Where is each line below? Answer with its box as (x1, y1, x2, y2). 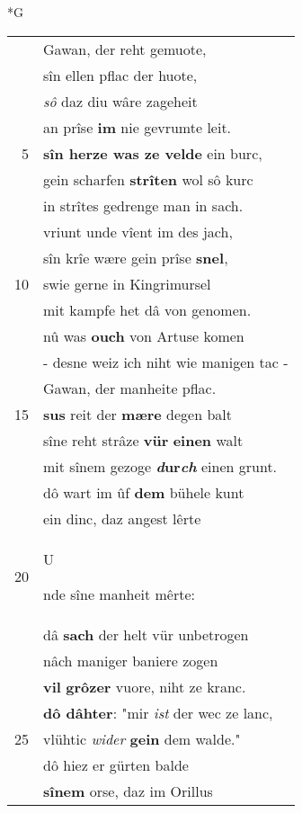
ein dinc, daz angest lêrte (43, 507, 201, 529)
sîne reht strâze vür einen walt (43, 429, 244, 451)
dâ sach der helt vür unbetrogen (43, 623, 249, 645)
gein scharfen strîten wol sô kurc (43, 168, 253, 190)
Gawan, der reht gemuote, (43, 38, 207, 59)
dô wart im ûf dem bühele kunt (43, 481, 244, 503)
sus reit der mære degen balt (43, 403, 232, 424)
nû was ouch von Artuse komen (43, 325, 244, 346)
